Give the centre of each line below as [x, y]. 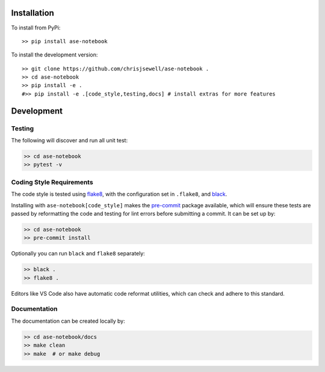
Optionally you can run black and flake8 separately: [78, 254]
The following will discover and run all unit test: [70, 141]
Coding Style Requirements [52, 182]
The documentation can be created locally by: [68, 321]
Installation [32, 13]
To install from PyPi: [36, 28]
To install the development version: [54, 55]
